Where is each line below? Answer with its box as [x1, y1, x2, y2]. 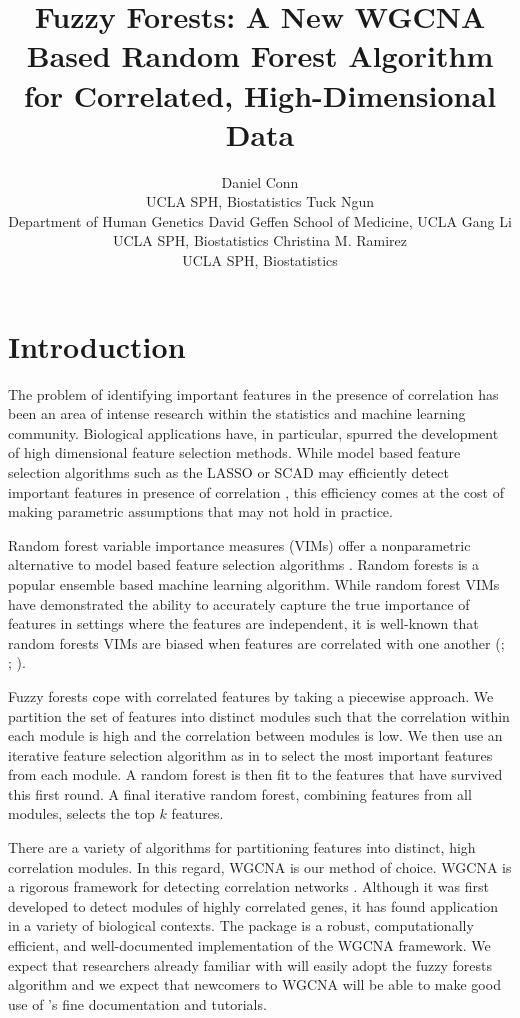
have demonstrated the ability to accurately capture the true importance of [8, 593, 470, 614]
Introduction [8, 325, 186, 366]
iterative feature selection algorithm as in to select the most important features [8, 744, 493, 765]
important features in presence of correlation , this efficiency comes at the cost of [8, 481, 504, 502]
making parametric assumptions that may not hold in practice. [8, 501, 393, 522]
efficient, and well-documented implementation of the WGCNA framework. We [8, 935, 491, 956]
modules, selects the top [8, 803, 155, 824]
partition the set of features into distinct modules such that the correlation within [8, 705, 510, 726]
